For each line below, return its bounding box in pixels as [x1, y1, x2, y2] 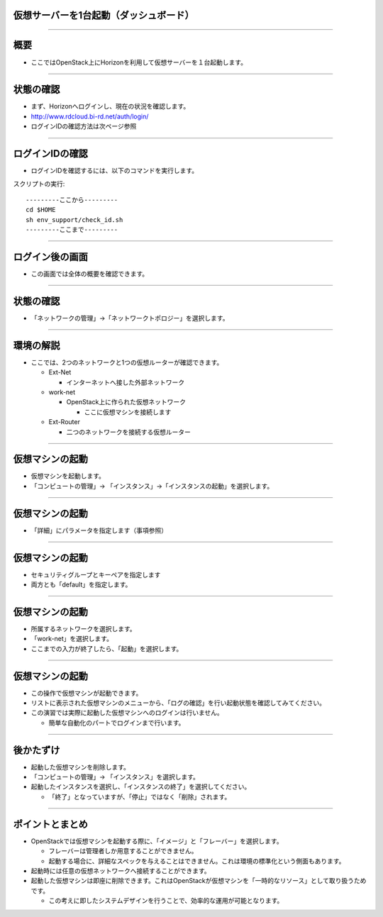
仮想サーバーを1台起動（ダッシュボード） [13, 9, 194, 21]
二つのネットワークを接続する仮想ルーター [66, 428, 191, 436]
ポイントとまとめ [13, 818, 88, 830]
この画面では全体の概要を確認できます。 [30, 269, 149, 278]
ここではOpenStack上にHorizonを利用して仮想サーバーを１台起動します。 [30, 57, 248, 67]
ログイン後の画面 [13, 250, 88, 262]
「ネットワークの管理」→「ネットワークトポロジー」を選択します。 [30, 313, 229, 322]
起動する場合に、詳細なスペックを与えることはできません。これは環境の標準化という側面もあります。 [48, 857, 345, 865]
